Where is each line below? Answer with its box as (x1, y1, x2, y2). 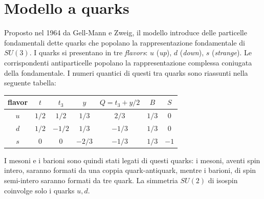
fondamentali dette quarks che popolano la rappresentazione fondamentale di (4, 37, 245, 48)
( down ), (180, 47, 204, 58)
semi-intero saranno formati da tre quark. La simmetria (4, 175, 178, 185)
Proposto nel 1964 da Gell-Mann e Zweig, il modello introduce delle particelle (4, 27, 247, 38)
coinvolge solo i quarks (4, 185, 75, 195)
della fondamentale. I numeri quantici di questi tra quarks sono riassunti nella (4, 67, 248, 78)
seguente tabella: (4, 77, 56, 88)
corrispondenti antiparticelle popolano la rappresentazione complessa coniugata (4, 57, 252, 68)
